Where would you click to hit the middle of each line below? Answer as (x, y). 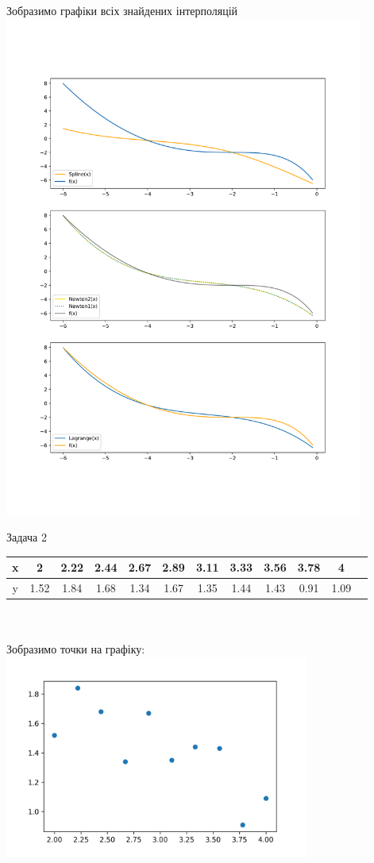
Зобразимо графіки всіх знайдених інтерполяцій (122, 10)
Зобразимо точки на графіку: (76, 649)
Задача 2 (27, 536)
